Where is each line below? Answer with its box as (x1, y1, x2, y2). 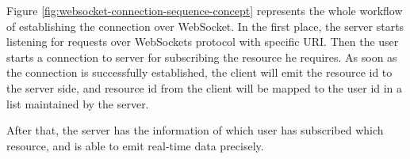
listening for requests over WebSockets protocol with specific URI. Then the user (6, 33, 399, 50)
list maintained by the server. (6, 95, 149, 112)
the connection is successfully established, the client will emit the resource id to (6, 64, 393, 81)
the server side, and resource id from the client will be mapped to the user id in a (6, 79, 403, 96)
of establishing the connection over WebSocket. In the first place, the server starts (6, 17, 404, 34)
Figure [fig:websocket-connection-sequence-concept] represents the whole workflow (6, 2, 403, 18)
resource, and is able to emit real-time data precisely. (6, 137, 264, 153)
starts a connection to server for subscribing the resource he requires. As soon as (6, 48, 397, 65)
